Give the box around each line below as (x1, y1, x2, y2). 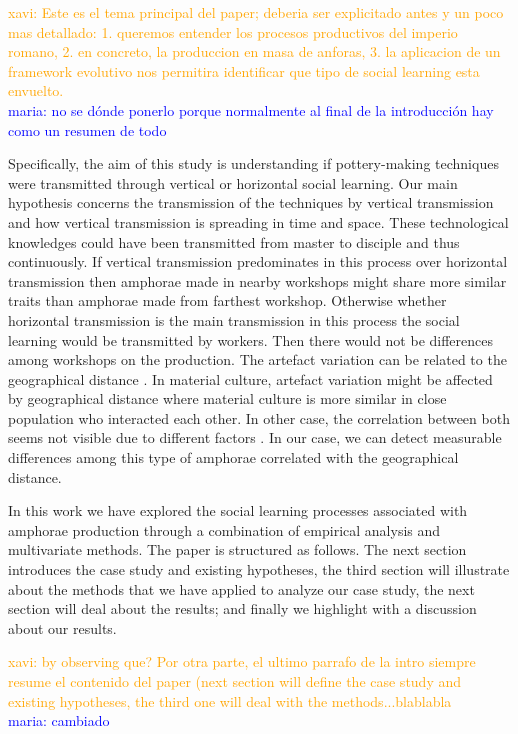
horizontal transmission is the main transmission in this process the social (8, 309, 460, 330)
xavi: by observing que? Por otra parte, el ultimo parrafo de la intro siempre (8, 651, 476, 672)
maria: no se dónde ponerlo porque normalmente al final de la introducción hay (8, 99, 494, 120)
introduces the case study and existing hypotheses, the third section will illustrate (8, 559, 510, 580)
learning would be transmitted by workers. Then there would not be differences (8, 329, 494, 350)
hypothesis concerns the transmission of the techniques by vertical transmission (8, 192, 494, 213)
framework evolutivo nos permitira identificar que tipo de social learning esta (8, 60, 480, 81)
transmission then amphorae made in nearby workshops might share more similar (8, 270, 507, 291)
